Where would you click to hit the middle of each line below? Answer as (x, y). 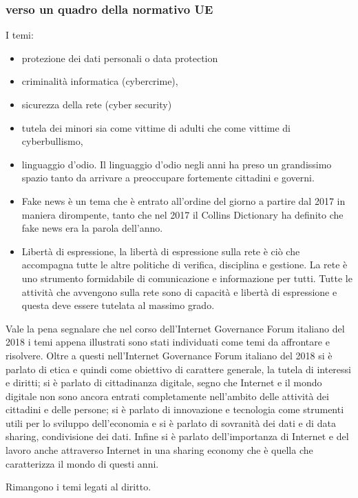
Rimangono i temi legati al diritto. (78, 487)
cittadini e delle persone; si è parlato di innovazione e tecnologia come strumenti (175, 409)
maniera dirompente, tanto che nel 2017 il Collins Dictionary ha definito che (182, 214)
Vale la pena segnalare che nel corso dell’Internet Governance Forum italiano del (175, 328)
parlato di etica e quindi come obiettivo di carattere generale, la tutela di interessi (178, 369)
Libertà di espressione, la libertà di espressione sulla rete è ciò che (161, 251)
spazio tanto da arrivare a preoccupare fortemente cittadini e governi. (168, 178)
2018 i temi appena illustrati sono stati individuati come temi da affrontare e (168, 342)
